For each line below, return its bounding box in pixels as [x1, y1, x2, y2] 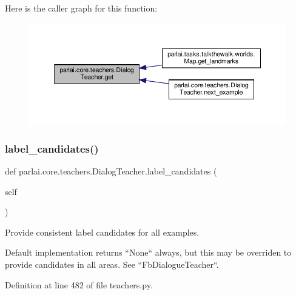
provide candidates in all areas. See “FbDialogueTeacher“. [5, 257, 219, 270]
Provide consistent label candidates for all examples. [5, 225, 200, 238]
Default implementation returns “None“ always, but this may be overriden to [5, 246, 292, 259]
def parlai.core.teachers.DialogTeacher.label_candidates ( [5, 164, 217, 177]
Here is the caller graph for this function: [5, 2, 158, 14]
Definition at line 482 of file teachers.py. [5, 278, 153, 291]
